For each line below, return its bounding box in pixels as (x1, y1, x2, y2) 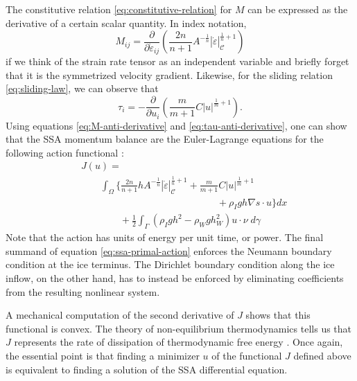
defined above (293, 348, 351, 362)
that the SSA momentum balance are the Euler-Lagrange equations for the (6, 132, 324, 146)
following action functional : (6, 145, 124, 159)
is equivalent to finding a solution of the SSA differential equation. (6, 362, 288, 376)
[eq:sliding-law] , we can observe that (6, 81, 159, 96)
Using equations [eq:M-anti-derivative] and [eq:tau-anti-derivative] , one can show (6, 118, 347, 132)
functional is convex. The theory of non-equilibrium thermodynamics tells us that (6, 321, 352, 335)
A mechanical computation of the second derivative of (6, 308, 234, 322)
